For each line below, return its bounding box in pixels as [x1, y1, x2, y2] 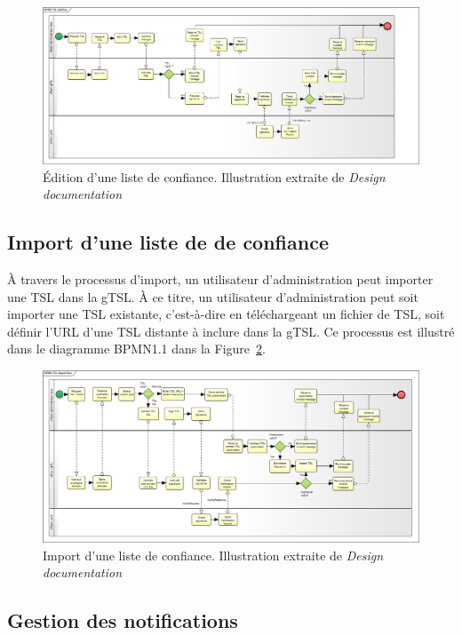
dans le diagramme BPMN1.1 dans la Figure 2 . [7, 339, 266, 358]
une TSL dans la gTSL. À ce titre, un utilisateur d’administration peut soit [7, 287, 418, 306]
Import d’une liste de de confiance [7, 228, 329, 256]
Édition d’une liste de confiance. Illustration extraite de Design [43, 167, 386, 186]
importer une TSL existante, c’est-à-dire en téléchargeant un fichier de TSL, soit [7, 305, 445, 323]
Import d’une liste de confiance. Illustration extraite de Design [43, 545, 384, 564]
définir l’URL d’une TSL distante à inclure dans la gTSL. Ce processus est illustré [7, 321, 455, 340]
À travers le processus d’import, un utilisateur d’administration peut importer [7, 269, 434, 288]
